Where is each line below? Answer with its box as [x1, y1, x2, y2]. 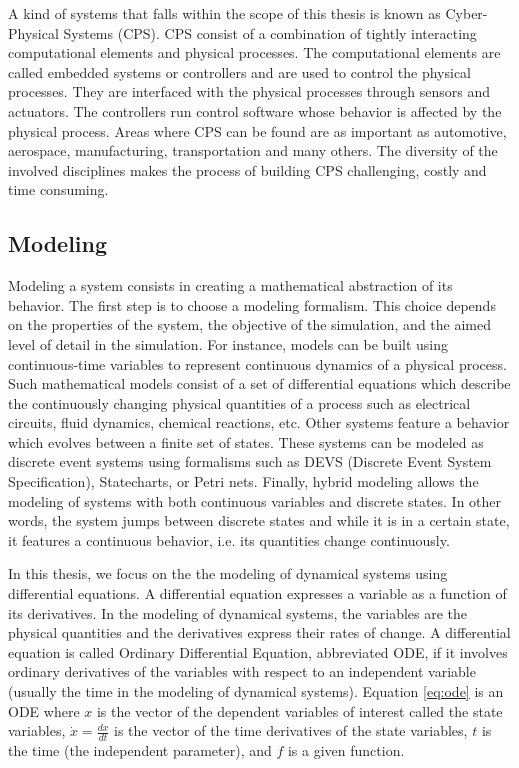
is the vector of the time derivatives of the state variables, [114, 720, 468, 741]
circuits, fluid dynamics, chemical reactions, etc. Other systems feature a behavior [8, 412, 510, 433]
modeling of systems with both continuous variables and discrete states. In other [8, 490, 502, 511]
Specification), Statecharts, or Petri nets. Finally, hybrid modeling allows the [8, 471, 479, 492]
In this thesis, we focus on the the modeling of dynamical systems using [8, 563, 448, 584]
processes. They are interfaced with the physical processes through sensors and [8, 81, 491, 102]
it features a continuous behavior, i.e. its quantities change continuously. [8, 529, 450, 550]
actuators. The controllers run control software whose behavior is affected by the [8, 100, 502, 121]
